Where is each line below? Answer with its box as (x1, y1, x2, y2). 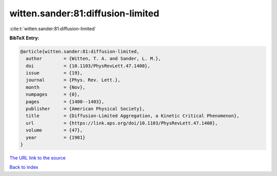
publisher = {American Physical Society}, (26, 106, 145, 112)
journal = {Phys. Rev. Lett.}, (26, 77, 121, 83)
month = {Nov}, (26, 84, 86, 90)
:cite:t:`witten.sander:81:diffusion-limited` (9, 26, 96, 32)
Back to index (9, 164, 38, 170)
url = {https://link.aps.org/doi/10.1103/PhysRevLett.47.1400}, (26, 120, 218, 126)
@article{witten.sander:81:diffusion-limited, (20, 49, 140, 54)
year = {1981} (26, 135, 86, 140)
